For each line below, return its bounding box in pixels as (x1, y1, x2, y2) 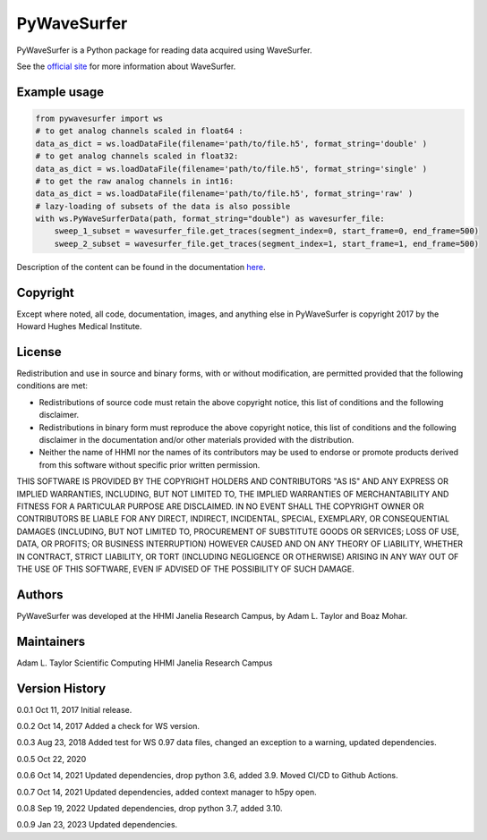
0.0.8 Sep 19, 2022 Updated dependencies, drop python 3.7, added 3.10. (16, 802, 283, 813)
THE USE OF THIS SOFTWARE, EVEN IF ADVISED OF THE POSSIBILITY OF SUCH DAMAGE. (16, 564, 355, 574)
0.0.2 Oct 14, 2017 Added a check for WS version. (16, 721, 201, 731)
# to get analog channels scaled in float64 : (35, 126, 243, 136)
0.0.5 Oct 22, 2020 (16, 753, 87, 764)
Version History (16, 681, 107, 696)
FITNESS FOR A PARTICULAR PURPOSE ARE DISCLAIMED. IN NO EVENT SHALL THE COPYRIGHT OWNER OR (16, 501, 424, 512)
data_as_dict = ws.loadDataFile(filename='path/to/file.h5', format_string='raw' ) (35, 189, 414, 199)
